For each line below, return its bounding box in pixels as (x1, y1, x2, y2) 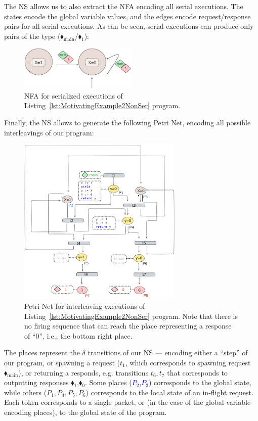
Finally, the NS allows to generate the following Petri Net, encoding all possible (4, 117, 251, 128)
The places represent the (4, 347, 80, 358)
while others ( (4, 387, 47, 397)
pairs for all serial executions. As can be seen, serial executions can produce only (4, 21, 254, 31)
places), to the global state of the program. (33, 406, 167, 417)
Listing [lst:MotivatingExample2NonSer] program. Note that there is (24, 310, 238, 321)
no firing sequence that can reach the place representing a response (24, 320, 232, 331)
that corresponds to (167, 367, 228, 378)
